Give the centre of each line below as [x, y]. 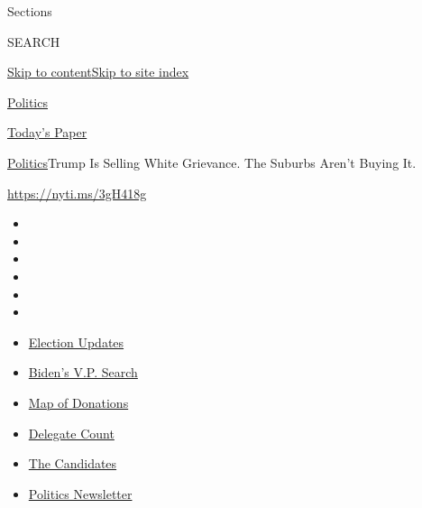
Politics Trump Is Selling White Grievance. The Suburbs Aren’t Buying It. [212, 162]
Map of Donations [78, 402]
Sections [30, 11]
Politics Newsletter [80, 493]
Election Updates [76, 342]
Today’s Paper [47, 132]
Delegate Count [71, 433]
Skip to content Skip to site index [98, 72]
